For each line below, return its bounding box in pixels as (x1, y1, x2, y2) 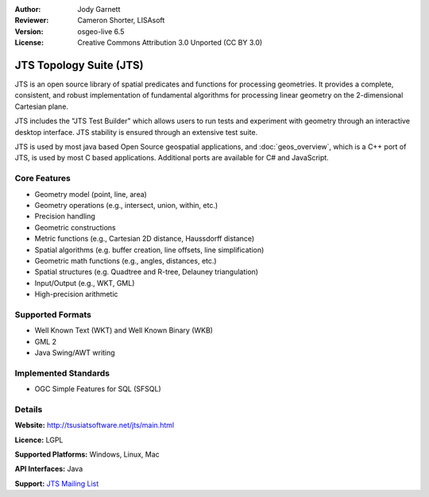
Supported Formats (14, 309, 91, 320)
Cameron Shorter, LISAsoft (77, 16, 165, 25)
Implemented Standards (14, 368, 110, 379)
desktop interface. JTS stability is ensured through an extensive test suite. (14, 127, 258, 137)
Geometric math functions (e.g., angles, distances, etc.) (34, 256, 218, 265)
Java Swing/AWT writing (34, 348, 115, 357)
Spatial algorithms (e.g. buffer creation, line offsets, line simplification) (34, 245, 265, 254)
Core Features (14, 173, 71, 184)
